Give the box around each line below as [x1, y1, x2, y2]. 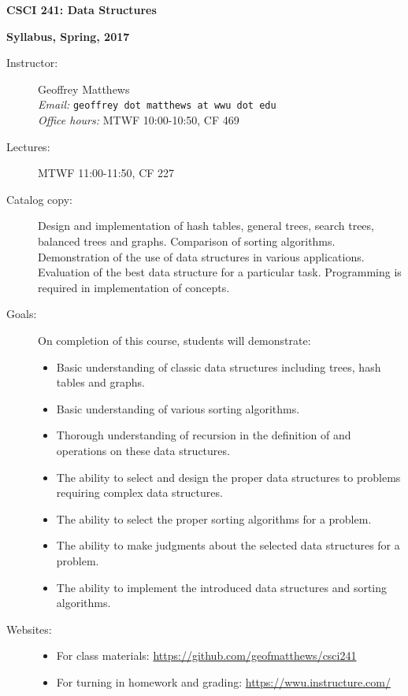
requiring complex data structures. [56, 484, 223, 501]
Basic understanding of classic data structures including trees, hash [56, 358, 381, 375]
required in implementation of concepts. [38, 279, 230, 295]
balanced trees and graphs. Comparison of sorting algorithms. [38, 233, 336, 249]
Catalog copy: [6, 191, 72, 207]
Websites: [6, 620, 52, 637]
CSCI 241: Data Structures [6, 2, 157, 17]
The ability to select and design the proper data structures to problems [56, 468, 401, 485]
